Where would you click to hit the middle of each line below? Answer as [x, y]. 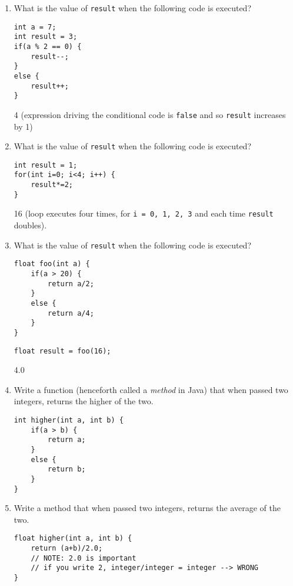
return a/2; [71, 284]
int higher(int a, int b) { [69, 420]
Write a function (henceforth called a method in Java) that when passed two [151, 389]
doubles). [30, 225]
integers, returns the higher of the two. [84, 401]
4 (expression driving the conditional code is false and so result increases [150, 114]
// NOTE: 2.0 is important [84, 558]
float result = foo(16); [62, 351]
